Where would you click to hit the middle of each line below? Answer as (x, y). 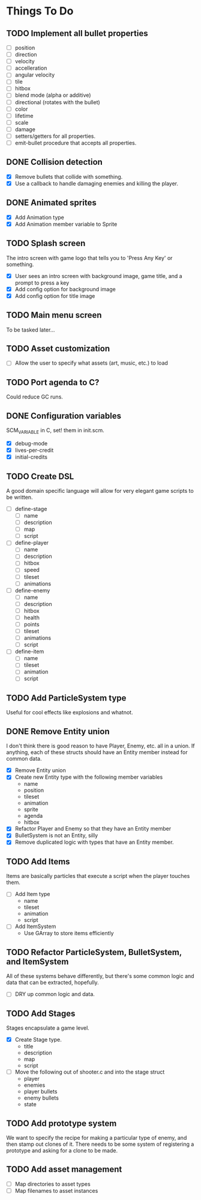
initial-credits (31, 457)
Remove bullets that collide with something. (69, 176)
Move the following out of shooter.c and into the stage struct (90, 1072)
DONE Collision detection (55, 162)
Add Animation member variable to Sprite (66, 224)
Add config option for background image (65, 289)
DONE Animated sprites (52, 203)
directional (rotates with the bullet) (57, 102)
